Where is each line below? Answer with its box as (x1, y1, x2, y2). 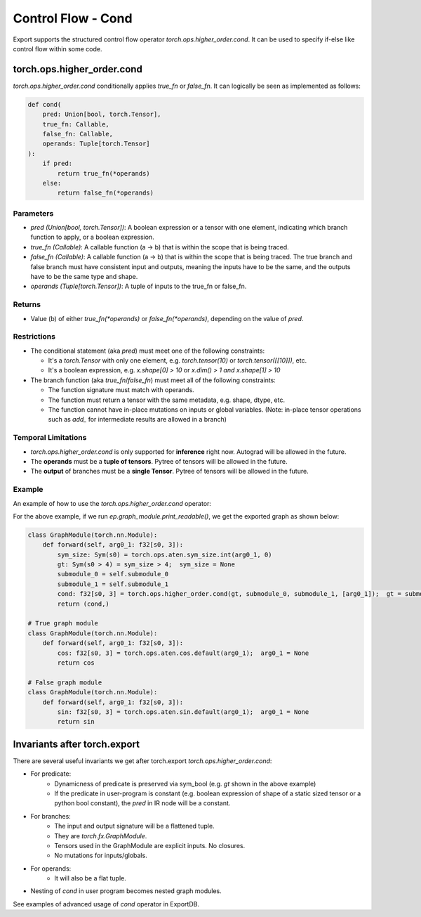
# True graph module (27, 619, 98, 627)
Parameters (13, 208, 54, 218)
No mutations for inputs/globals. (54, 851, 147, 860)
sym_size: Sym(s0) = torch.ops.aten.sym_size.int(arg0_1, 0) (57, 550, 272, 559)
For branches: (30, 812, 72, 820)
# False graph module (27, 678, 102, 687)
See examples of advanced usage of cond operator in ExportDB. (13, 899, 200, 908)
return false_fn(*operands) (57, 189, 154, 197)
